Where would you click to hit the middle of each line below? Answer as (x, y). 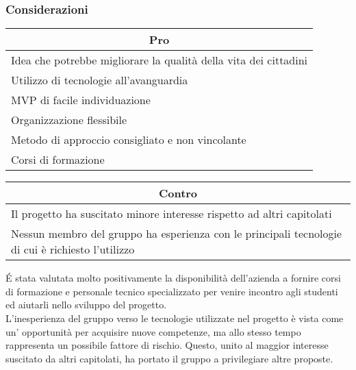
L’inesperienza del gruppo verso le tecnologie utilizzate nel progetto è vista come (175, 318)
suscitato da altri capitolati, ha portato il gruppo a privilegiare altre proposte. (169, 358)
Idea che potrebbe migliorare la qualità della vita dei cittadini (160, 60)
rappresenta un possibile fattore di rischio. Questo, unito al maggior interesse (167, 345)
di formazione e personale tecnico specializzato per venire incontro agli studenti (172, 291)
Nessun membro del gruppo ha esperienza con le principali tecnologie (177, 234)
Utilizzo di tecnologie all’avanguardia (100, 80)
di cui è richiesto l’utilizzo (73, 249)
